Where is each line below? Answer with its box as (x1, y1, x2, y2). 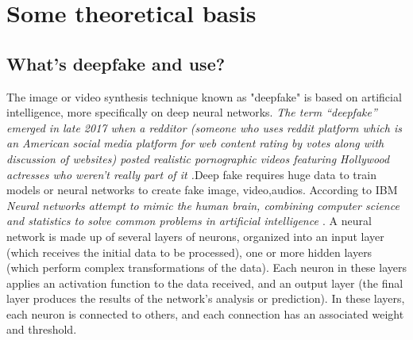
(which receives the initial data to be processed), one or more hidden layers (6, 243, 372, 260)
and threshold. (6, 321, 77, 338)
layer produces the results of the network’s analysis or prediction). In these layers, (6, 290, 405, 307)
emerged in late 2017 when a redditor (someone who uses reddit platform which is (6, 119, 402, 136)
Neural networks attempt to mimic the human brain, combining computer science (6, 197, 399, 213)
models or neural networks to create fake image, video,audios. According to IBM (6, 181, 398, 198)
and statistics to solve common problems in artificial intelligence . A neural (6, 212, 372, 229)
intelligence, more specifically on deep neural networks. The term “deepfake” (6, 104, 377, 120)
